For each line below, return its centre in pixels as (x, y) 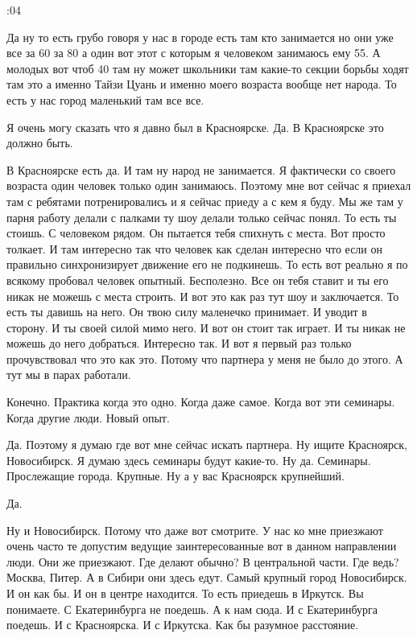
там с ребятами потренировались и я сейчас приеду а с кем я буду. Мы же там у (205, 201)
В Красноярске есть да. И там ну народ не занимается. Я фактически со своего (201, 169)
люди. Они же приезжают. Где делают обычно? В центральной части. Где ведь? (203, 561)
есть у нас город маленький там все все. (105, 99)
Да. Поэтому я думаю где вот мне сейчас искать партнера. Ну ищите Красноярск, (207, 445)
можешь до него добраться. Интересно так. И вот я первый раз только (179, 343)
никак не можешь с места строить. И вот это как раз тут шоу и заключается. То (203, 296)
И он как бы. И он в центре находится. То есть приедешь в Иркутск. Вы (185, 593)
